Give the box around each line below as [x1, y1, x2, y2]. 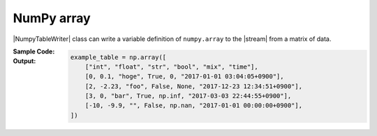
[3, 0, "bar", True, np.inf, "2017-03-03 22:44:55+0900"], [84, 92, 292, 100]
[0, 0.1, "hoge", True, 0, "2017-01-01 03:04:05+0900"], [84, 73, 284, 80]
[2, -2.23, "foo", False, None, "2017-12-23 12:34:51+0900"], [84, 82, 303, 90]
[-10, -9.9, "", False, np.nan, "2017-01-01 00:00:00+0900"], [84, 101, 303, 110]
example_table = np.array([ [70, 53, 167, 61]
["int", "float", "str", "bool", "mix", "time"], [84, 62, 258, 71]
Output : [13, 57, 36, 65]
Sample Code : [13, 47, 55, 56]
